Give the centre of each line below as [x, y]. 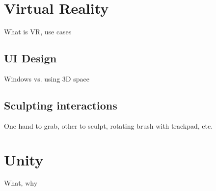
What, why [21, 183]
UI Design [30, 58]
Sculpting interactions [61, 105]
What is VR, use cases [38, 32]
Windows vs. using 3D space [47, 78]
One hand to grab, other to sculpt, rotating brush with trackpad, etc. [108, 125]
